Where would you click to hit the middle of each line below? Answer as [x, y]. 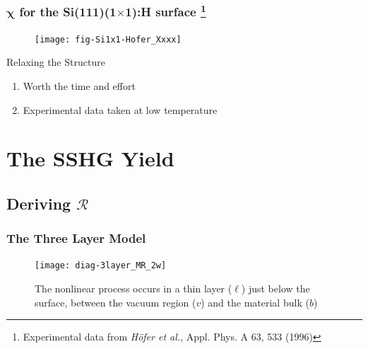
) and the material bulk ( [255, 302]
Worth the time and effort [79, 85]
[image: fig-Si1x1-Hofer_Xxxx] [108, 39]
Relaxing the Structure [56, 62]
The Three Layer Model [76, 238]
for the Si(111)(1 [68, 12]
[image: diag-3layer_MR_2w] [101, 266]
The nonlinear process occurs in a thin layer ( [133, 288]
